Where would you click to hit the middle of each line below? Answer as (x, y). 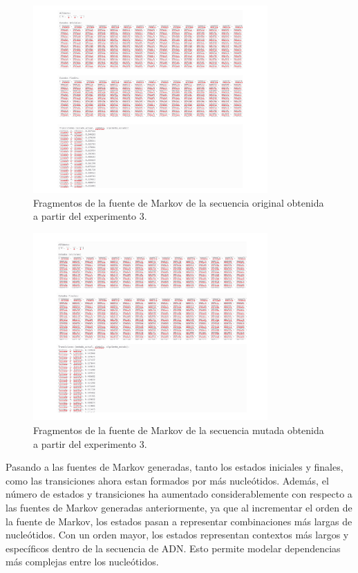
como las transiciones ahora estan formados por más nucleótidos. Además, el (167, 480)
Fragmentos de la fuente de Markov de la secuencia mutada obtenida (179, 430)
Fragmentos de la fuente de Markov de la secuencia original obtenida (179, 202)
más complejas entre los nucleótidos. (82, 562)
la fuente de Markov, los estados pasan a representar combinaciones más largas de (179, 521)
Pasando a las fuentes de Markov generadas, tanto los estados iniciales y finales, (175, 467)
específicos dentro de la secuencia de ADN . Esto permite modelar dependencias (173, 548)
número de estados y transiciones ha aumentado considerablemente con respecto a (179, 494)
